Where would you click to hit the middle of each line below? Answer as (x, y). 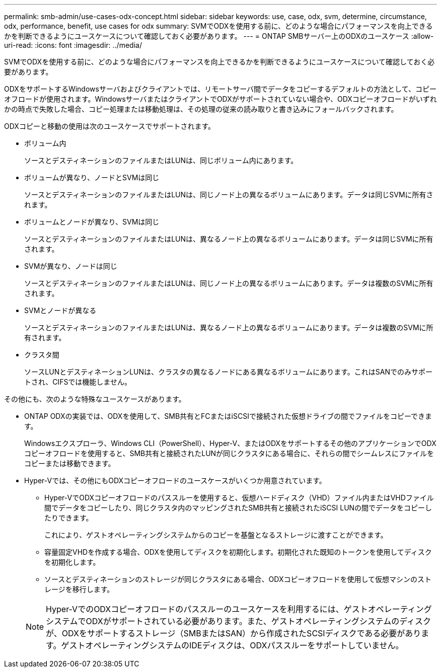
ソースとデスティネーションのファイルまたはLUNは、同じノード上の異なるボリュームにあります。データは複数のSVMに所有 (229, 283)
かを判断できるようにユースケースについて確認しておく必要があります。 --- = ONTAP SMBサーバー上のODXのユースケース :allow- (219, 36)
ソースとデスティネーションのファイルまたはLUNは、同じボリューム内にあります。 (161, 160)
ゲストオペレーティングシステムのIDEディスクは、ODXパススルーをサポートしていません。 (232, 645)
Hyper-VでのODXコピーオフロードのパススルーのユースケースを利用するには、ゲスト (207, 609)
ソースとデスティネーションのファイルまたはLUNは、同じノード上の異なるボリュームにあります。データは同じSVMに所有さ (229, 195)
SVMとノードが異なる (60, 310)
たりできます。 (69, 518)
